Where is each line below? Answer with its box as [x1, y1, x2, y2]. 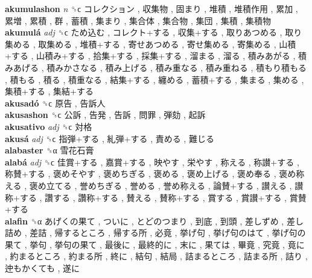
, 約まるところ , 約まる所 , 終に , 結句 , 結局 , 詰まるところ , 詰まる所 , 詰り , [5, 250, 308, 262]
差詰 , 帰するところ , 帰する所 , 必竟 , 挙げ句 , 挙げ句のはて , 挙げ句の [30, 226, 306, 239]
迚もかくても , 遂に [5, 262, 80, 274]
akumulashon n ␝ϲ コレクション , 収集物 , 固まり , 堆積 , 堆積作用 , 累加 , [5, 2, 298, 14]
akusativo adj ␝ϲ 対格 [5, 120, 92, 132]
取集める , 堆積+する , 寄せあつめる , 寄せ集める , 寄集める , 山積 [38, 37, 296, 50]
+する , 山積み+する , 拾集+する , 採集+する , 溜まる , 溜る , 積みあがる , [5, 49, 296, 62]
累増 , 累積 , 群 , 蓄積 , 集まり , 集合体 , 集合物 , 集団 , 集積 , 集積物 [5, 14, 271, 26]
